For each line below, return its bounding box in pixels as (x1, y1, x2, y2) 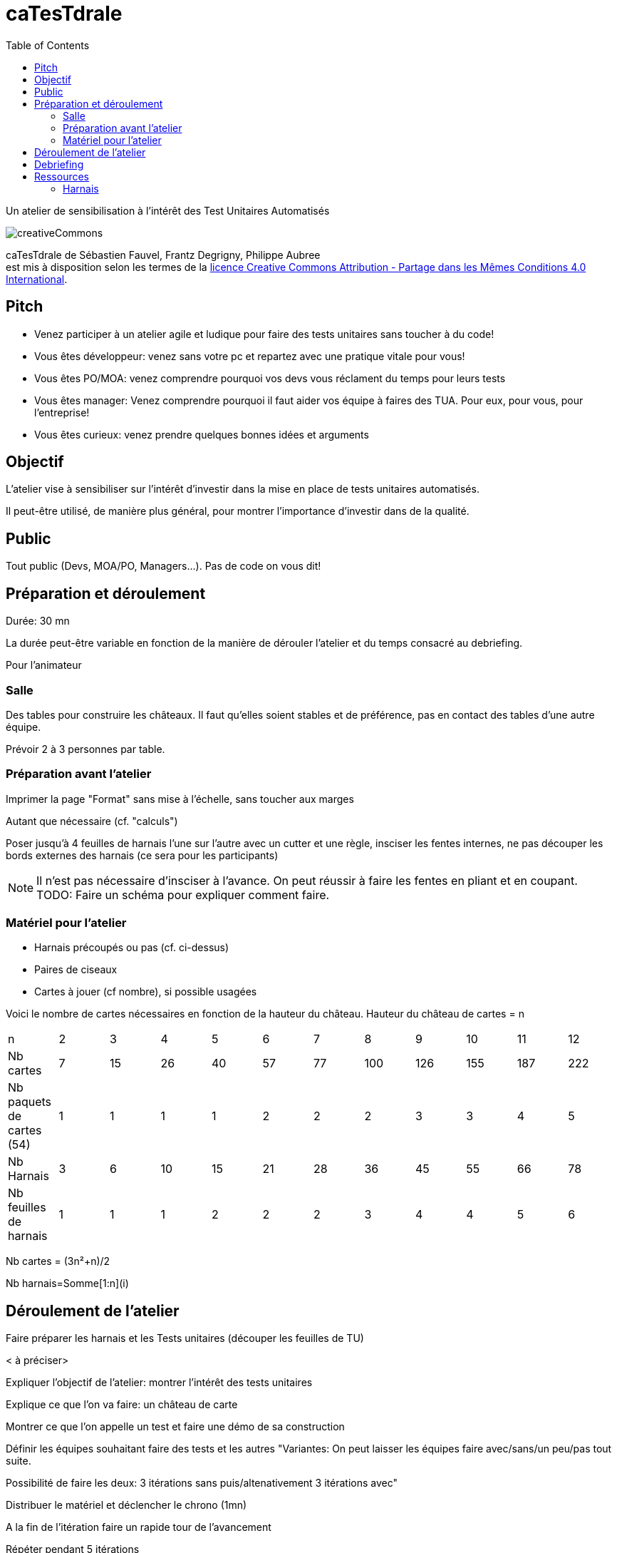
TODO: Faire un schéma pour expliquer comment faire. (36, 887, 330, 902)
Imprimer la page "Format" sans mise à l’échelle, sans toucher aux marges (6, 792, 354, 805)
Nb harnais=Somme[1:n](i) (6, 1277, 129, 1290)
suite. (6, 1455, 31, 1467)
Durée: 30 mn (6, 615, 70, 627)
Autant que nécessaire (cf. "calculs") (6, 814, 178, 827)
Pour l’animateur (6, 659, 82, 672)
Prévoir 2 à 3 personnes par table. (6, 742, 165, 755)
